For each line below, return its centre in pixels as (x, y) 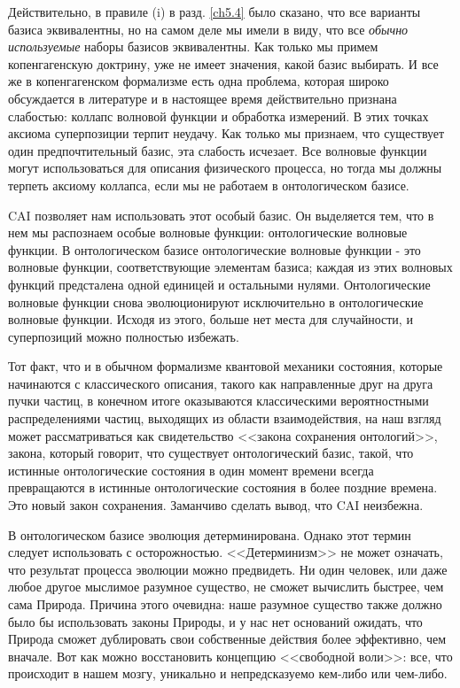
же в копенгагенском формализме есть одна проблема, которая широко (199, 81)
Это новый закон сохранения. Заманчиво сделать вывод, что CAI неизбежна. (216, 505)
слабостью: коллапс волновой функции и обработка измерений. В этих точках (218, 116)
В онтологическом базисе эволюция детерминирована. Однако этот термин (210, 534)
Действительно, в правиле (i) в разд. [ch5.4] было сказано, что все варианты (214, 12)
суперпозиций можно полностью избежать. (124, 336)
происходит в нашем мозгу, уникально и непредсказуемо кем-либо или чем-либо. (228, 673)
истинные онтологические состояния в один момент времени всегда (191, 470)
